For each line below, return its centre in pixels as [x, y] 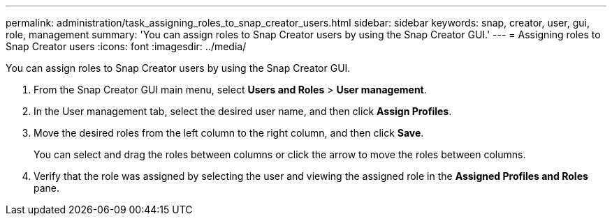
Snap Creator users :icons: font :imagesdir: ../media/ [126, 46]
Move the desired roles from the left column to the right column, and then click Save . [229, 133]
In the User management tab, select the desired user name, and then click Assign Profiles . [243, 111]
